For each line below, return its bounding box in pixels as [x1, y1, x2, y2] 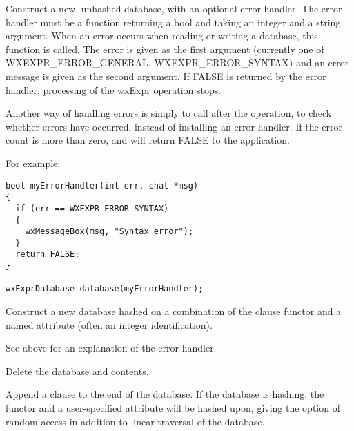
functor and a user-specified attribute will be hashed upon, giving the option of [6, 401, 340, 415]
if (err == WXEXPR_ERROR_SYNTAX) [15, 203, 169, 213]
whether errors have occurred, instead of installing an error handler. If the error [6, 119, 343, 133]
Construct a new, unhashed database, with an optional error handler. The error [6, 1, 342, 15]
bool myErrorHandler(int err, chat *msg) [6, 180, 199, 191]
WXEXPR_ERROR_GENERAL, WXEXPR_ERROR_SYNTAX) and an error [6, 55, 349, 70]
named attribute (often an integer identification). [6, 317, 213, 332]
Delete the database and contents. [6, 363, 149, 378]
